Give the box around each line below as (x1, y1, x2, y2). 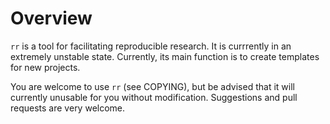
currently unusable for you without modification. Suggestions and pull (10, 91, 298, 103)
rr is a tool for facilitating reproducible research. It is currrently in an (10, 40, 292, 52)
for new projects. (10, 61, 81, 73)
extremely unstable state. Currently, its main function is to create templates (10, 50, 320, 62)
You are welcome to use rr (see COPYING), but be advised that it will (10, 80, 295, 92)
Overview (10, 7, 93, 30)
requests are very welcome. (10, 102, 126, 114)
